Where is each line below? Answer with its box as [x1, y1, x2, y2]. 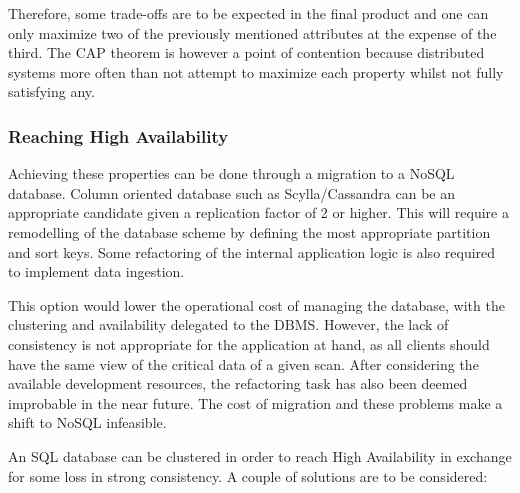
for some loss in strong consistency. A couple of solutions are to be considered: [8, 465, 488, 486]
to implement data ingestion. [8, 261, 185, 282]
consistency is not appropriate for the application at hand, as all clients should [8, 333, 490, 354]
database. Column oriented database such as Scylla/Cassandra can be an [8, 182, 455, 203]
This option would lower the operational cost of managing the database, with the [8, 294, 505, 315]
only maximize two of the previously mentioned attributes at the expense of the [8, 22, 497, 43]
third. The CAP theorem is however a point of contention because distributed [8, 42, 485, 63]
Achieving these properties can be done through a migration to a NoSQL [8, 163, 455, 184]
